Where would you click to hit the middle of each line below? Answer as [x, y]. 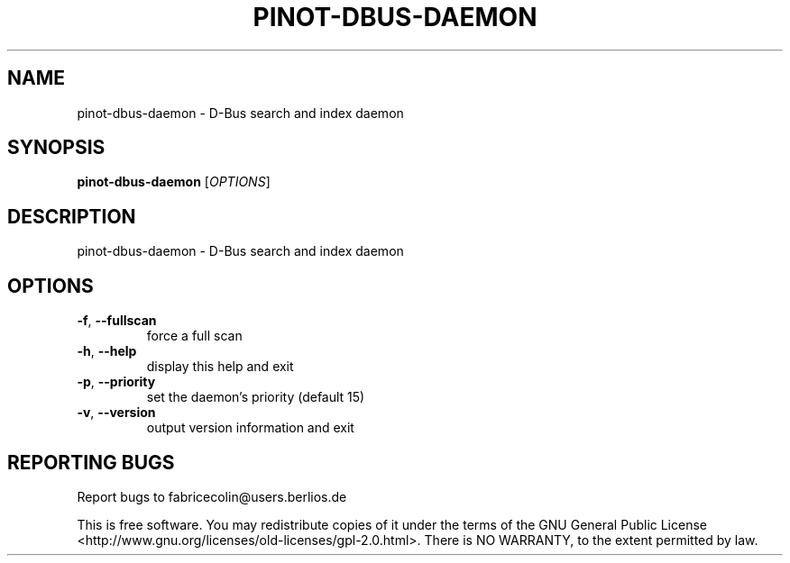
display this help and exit [220, 367]
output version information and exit [250, 428]
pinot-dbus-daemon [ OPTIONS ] [174, 182]
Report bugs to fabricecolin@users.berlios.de [212, 496]
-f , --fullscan [117, 321]
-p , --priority [116, 382]
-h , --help [107, 351]
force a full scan [194, 336]
